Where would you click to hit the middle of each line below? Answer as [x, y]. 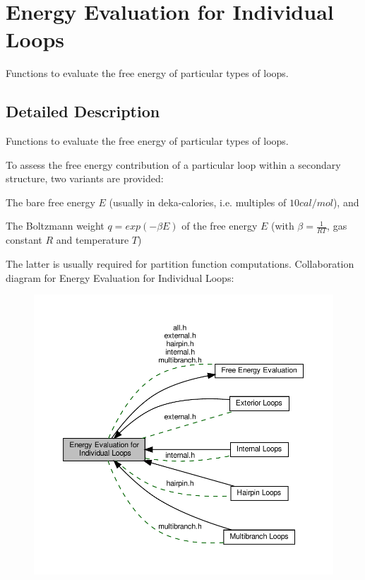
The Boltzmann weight [55, 226]
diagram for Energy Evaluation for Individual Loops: [120, 277]
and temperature [92, 240]
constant [24, 240]
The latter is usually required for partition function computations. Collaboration [180, 263]
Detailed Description [83, 111]
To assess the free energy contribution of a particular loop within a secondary [173, 164]
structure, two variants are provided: [85, 178]
